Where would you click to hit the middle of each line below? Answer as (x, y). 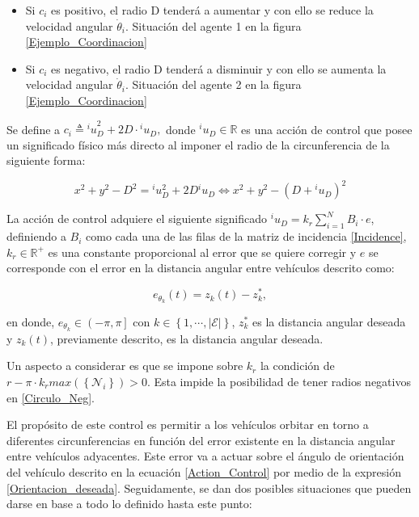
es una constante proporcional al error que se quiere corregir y (202, 252)
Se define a (34, 129)
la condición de (297, 366)
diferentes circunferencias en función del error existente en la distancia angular (201, 440)
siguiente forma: (46, 160)
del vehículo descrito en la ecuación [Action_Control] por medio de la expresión (204, 471)
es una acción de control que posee (327, 129)
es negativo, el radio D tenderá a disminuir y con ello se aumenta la (219, 68)
